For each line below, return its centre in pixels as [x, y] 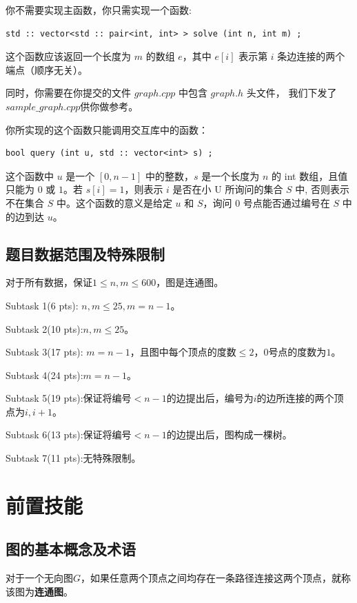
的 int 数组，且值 [310, 175]
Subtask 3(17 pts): [44, 352]
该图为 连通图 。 [39, 591]
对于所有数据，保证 [49, 282]
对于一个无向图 [39, 578]
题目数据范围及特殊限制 [85, 253]
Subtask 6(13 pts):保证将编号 [69, 435]
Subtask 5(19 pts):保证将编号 [69, 398]
